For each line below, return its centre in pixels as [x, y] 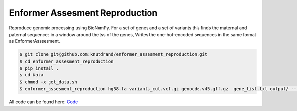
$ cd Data [31, 75]
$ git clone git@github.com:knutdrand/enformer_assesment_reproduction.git [114, 55]
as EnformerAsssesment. [35, 41]
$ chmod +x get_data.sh [49, 82]
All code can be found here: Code [44, 102]
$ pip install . [39, 68]
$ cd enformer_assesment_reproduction [67, 61]
